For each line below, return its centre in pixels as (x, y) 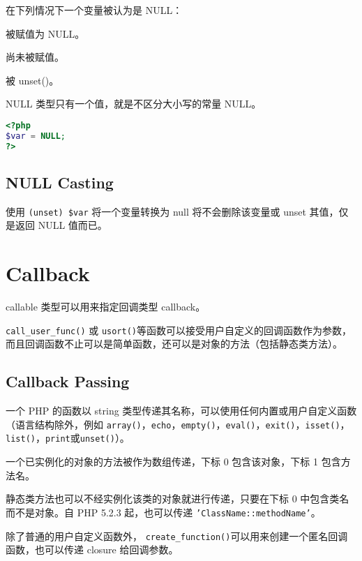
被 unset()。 (32, 80)
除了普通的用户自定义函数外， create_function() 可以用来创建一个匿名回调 (177, 536)
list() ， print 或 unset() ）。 (68, 438)
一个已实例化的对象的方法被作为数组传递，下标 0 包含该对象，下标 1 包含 (173, 462)
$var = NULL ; (36, 136)
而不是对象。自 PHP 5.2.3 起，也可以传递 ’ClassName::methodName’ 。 (163, 512)
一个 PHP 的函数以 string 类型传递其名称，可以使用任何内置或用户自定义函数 (181, 411)
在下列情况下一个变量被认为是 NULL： (94, 10)
